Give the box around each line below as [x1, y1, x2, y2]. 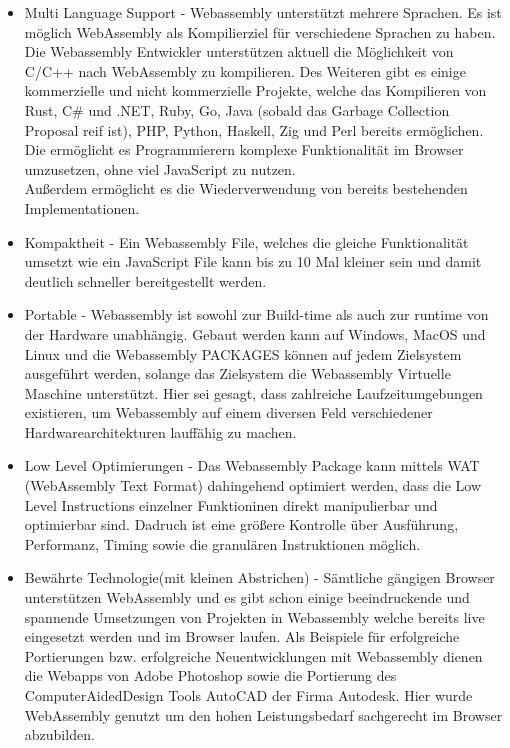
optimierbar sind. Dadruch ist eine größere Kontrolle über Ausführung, [24, 514, 459, 535]
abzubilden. [24, 724, 95, 745]
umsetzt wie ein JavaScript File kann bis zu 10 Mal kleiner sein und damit [24, 251, 482, 272]
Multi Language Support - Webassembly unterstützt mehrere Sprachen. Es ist [24, 2, 502, 22]
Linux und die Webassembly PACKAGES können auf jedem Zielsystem [24, 343, 462, 364]
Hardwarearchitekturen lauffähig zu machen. [24, 421, 297, 442]
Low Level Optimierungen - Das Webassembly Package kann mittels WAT [24, 455, 480, 476]
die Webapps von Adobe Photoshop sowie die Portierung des [24, 665, 397, 686]
